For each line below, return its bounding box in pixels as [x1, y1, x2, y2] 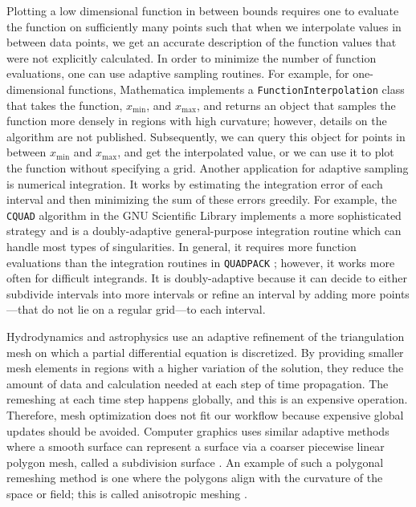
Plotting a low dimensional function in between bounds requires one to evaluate [6, 2, 399, 18]
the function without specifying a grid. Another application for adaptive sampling [6, 160, 409, 176]
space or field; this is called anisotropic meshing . [6, 485, 247, 501]
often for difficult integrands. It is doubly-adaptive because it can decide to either [6, 270, 407, 286]
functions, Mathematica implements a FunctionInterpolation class [68, 80, 405, 97]
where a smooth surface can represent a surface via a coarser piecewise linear [6, 438, 385, 455]
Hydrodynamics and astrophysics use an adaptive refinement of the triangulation [6, 328, 405, 345]
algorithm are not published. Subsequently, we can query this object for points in [6, 128, 406, 144]
